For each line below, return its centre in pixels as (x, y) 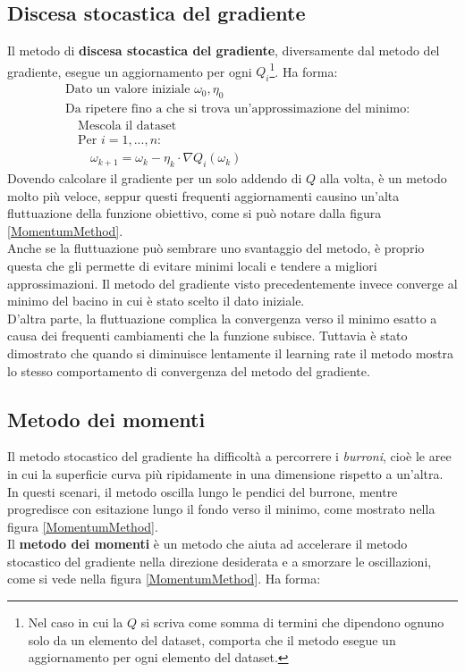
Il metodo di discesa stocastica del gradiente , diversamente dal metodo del (224, 50)
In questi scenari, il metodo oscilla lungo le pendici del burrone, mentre (203, 491)
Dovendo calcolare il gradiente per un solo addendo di (155, 178)
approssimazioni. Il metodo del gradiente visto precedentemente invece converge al (232, 283)
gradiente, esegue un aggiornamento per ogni (130, 71)
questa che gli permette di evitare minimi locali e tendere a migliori (192, 265)
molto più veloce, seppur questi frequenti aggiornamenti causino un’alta (203, 195)
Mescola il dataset (127, 126)
